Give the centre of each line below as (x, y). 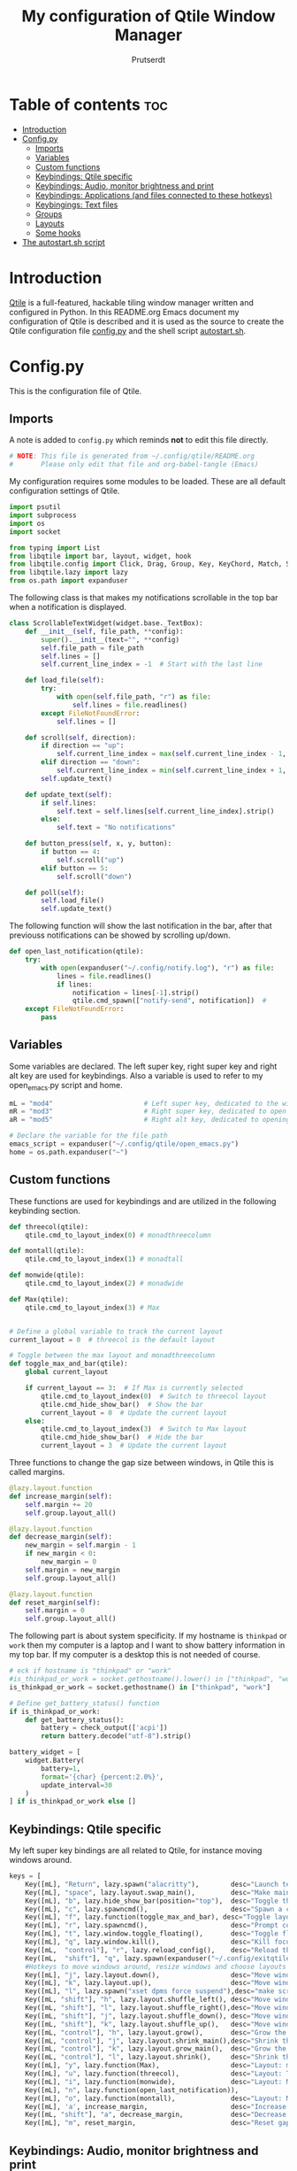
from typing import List (55, 548)
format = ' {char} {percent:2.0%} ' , (103, 1777)
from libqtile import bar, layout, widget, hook (100, 556)
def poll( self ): (55, 892)
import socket (35, 532)
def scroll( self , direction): (81, 738)
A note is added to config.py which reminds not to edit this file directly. (139, 440)
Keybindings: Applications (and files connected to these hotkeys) (153, 195)
